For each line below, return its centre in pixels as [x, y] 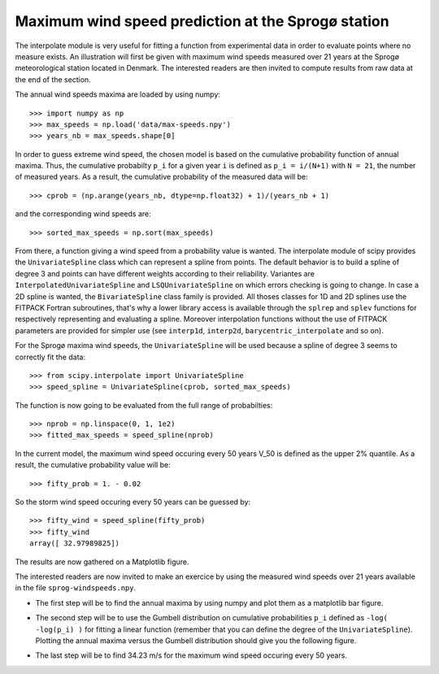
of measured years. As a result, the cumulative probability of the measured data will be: [161, 177]
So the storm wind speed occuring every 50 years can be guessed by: [133, 502]
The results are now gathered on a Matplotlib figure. [102, 562]
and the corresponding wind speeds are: [83, 214]
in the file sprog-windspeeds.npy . [76, 588]
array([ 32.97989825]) [75, 544]
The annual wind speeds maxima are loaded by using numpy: [118, 94]
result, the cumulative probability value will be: [93, 465]
